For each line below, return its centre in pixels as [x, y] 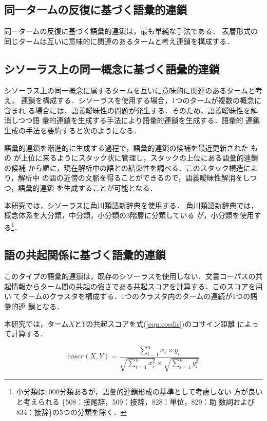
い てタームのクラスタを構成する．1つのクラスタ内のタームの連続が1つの [127, 296]
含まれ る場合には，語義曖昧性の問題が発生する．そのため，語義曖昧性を [127, 110]
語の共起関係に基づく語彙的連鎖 [85, 255]
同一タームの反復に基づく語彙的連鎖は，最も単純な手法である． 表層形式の [131, 31]
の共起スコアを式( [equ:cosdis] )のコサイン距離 [160, 323]
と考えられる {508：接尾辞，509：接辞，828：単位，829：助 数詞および [136, 402]
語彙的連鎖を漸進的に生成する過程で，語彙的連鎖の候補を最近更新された [126, 147]
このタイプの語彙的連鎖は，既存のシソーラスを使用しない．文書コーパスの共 [133, 276]
